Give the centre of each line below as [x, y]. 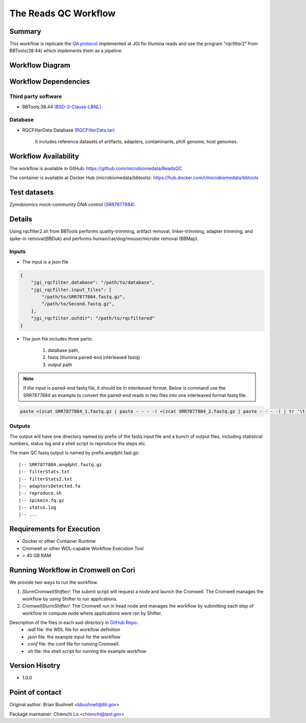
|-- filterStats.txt [44, 472]
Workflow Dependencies [50, 82]
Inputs [18, 252]
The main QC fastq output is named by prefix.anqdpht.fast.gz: [74, 453]
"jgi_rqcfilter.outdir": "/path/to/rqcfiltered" [93, 318]
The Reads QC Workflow [62, 13]
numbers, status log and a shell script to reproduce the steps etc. [78, 443]
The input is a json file [45, 262]
